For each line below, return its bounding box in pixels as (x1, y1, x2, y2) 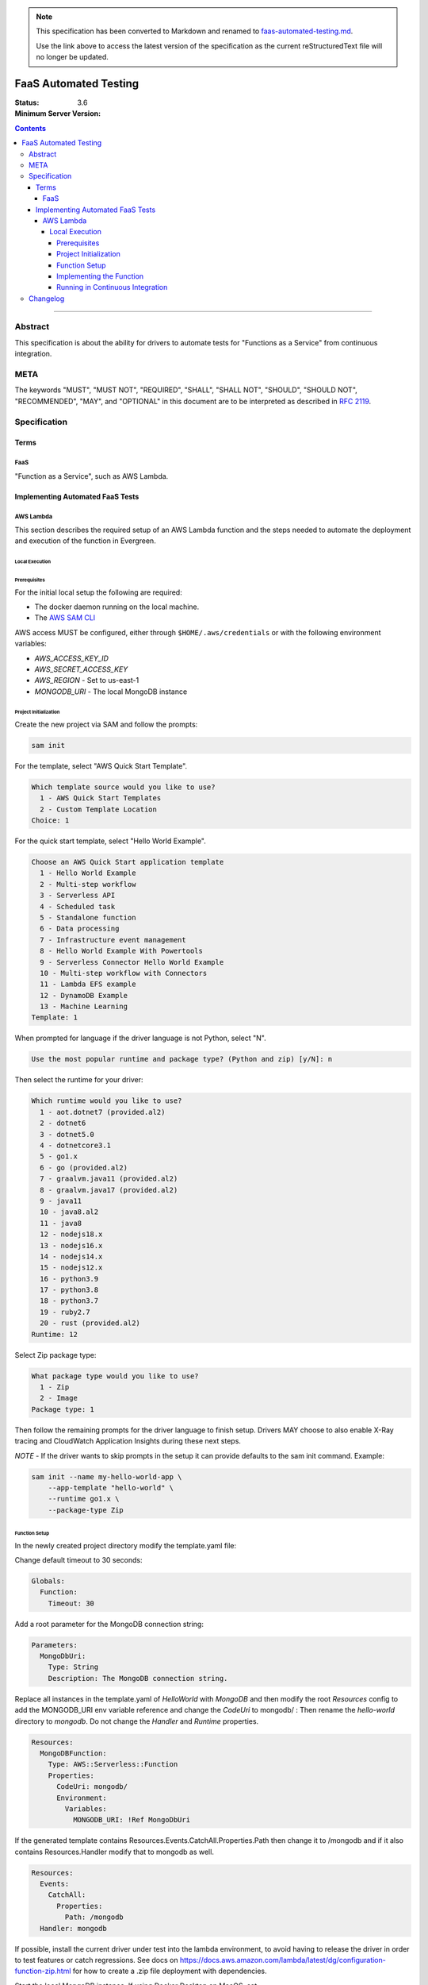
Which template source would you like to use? (31, 782, 216, 792)
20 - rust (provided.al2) (40, 1319, 140, 1328)
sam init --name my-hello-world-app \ (31, 1472, 182, 1481)
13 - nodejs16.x (40, 1241, 103, 1250)
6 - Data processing (40, 924, 120, 933)
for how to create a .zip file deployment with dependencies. (72, 1966, 267, 1976)
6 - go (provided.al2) (40, 1163, 128, 1172)
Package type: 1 (31, 1405, 95, 1413)
